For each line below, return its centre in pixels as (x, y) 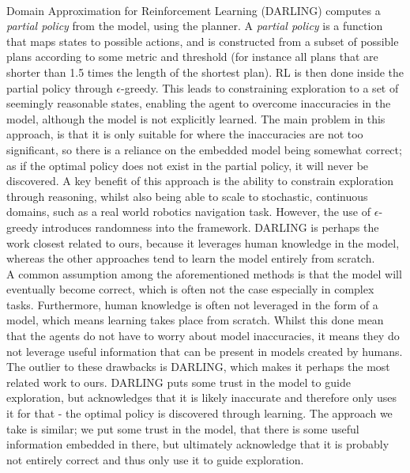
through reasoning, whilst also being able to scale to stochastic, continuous (187, 196)
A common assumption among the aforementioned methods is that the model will (204, 273)
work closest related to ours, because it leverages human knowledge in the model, (203, 242)
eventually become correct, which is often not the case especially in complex (190, 289)
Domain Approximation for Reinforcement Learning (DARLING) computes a (194, 10)
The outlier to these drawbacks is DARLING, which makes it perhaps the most (198, 367)
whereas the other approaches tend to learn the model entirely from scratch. (191, 258)
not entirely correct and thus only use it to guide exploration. (155, 459)
